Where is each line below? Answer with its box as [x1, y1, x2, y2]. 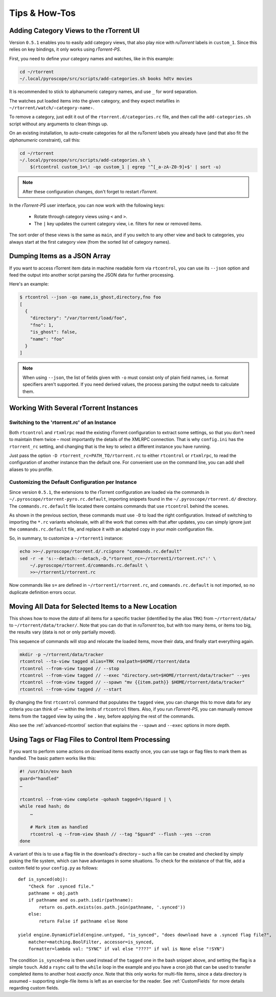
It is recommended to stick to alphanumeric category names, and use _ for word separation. [9, 89, 198, 94]
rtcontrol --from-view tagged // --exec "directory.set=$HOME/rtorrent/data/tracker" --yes [19, 672, 250, 678]
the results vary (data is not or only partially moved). [9, 629, 116, 635]
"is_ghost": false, [30, 329, 78, 335]
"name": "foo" [30, 336, 65, 342]
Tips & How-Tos [9, 7, 76, 18]
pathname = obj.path [28, 891, 78, 896]
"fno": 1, [30, 322, 54, 328]
